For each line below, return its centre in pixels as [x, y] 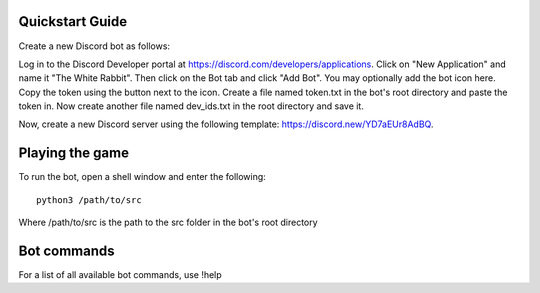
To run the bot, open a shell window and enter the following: [142, 177]
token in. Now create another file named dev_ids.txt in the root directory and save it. [191, 106]
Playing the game [74, 153]
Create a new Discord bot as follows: [94, 46]
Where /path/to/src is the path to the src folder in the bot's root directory [168, 222]
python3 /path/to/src [89, 199]
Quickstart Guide [73, 21]
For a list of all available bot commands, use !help [120, 275]
